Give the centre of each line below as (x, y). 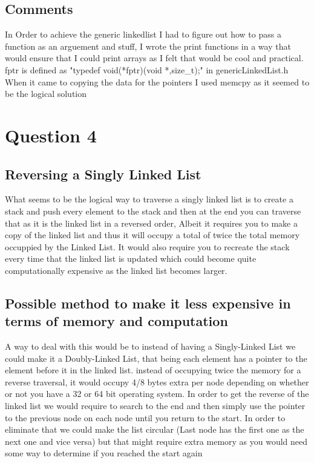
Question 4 (51, 135)
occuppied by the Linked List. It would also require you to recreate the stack (147, 246)
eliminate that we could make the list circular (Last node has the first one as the (155, 429)
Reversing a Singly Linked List (103, 174)
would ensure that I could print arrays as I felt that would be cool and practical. (154, 58)
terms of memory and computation (116, 321)
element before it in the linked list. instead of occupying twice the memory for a (153, 370)
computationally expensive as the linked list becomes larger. (116, 270)
